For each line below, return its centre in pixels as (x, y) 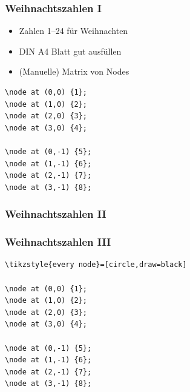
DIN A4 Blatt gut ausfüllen (70, 51)
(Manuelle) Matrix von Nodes (74, 71)
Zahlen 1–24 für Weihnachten (74, 31)
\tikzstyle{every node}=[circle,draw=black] (96, 265)
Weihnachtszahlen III (58, 242)
